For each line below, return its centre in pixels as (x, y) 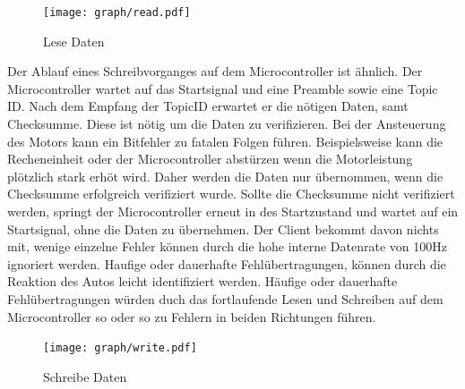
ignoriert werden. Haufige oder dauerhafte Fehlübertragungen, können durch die (227, 263)
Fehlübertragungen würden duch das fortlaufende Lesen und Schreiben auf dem (225, 298)
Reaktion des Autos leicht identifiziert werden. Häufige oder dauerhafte (202, 281)
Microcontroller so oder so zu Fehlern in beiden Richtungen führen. (192, 316)
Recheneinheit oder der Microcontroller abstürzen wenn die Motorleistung (210, 159)
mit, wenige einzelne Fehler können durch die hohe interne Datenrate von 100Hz (227, 246)
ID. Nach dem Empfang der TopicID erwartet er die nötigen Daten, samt (208, 106)
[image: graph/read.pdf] (117, 13)
